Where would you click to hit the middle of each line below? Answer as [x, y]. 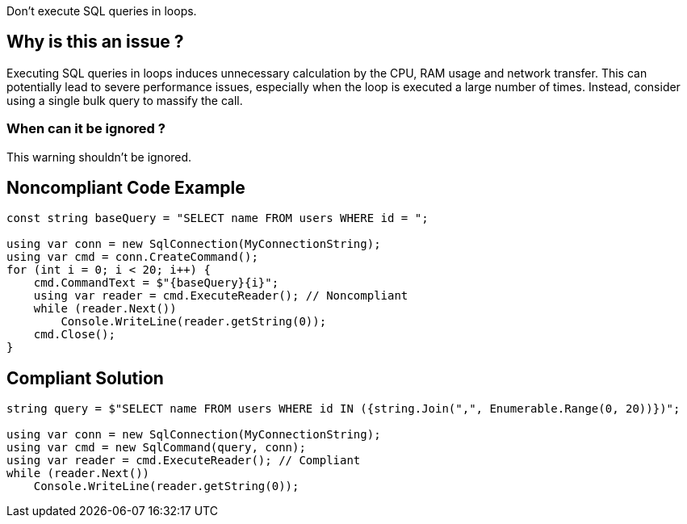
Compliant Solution [85, 378]
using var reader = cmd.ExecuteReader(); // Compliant [184, 461]
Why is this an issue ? [95, 42]
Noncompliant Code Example [126, 188]
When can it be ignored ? [86, 129]
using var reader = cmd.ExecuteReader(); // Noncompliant [221, 296]
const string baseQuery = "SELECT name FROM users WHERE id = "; [218, 218]
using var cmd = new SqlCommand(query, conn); [156, 448]
